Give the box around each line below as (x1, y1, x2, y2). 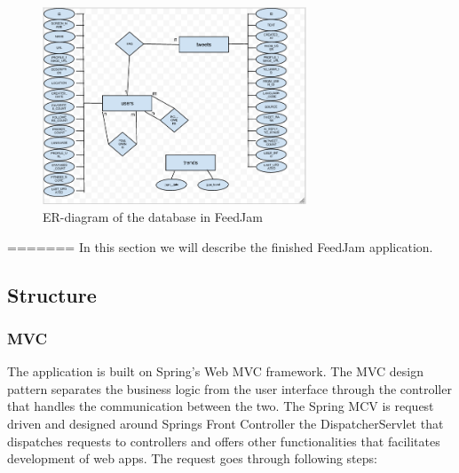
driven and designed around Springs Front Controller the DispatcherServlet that (7, 414, 444, 433)
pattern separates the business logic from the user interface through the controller (7, 379, 452, 398)
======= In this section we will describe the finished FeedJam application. (7, 237, 433, 256)
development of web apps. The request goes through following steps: (7, 449, 377, 468)
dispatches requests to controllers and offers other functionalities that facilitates (7, 431, 440, 450)
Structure (7, 280, 97, 308)
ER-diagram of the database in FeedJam (43, 208, 263, 226)
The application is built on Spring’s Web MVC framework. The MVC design (7, 362, 423, 381)
